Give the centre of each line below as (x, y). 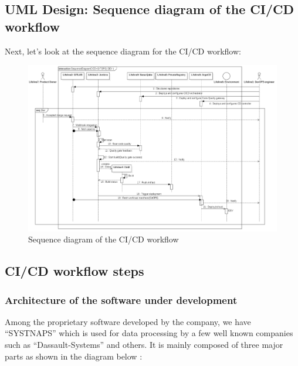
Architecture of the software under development (121, 300)
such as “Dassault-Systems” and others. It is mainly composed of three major (144, 345)
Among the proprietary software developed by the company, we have (128, 321)
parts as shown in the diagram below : (74, 356)
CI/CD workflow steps (74, 271)
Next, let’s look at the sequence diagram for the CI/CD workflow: (123, 51)
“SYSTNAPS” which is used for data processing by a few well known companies (149, 333)
